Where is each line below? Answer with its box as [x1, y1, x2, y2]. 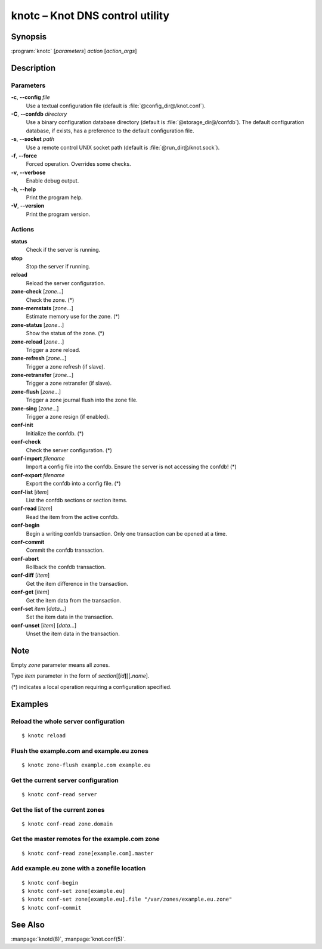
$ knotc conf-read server [21, 791, 98, 797]
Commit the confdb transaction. [26, 546, 104, 554]
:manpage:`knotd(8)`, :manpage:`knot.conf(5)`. [11, 935, 126, 942]
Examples [11, 698, 49, 709]
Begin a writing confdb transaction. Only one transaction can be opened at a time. [26, 530, 228, 537]
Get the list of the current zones [11, 805, 105, 814]
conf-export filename [11, 471, 65, 478]
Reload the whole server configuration [11, 717, 125, 725]
